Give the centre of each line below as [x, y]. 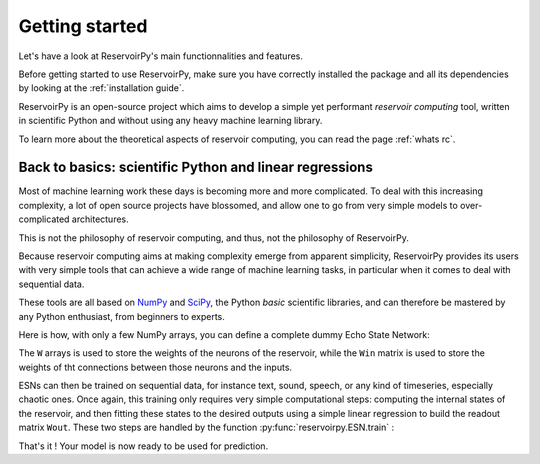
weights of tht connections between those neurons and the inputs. [155, 367]
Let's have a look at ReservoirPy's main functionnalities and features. [161, 56]
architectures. [100, 219]
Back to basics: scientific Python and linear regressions [196, 167]
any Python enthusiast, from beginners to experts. [121, 316]
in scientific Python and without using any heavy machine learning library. [170, 121]
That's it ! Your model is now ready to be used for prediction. [143, 446]
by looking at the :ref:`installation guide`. [101, 88]
